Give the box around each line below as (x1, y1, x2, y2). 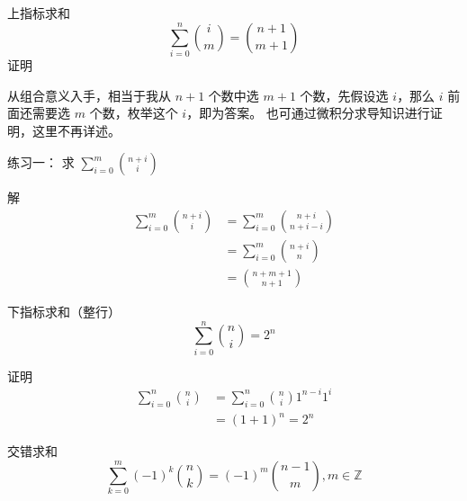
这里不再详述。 (31, 121, 121, 139)
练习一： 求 (7, 153, 75, 172)
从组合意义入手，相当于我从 (7, 85, 171, 104)
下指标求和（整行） (7, 301, 121, 320)
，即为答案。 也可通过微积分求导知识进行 (186, 103, 430, 122)
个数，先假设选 (300, 85, 389, 104)
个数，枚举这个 (89, 103, 178, 122)
